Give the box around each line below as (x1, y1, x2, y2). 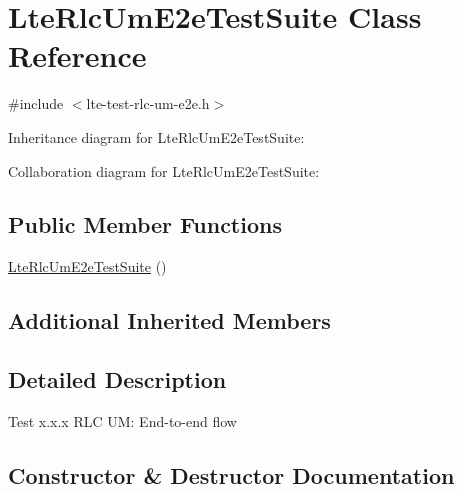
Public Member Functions (8, 209, 282, 240)
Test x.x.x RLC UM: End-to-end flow (8, 410, 237, 431)
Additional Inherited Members (8, 305, 331, 336)
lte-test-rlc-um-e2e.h (86, 93, 210, 114)
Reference (8, 35, 147, 76)
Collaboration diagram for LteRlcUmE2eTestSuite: (8, 160, 320, 181)
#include (8, 93, 64, 114)
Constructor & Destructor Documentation (8, 459, 455, 490)
